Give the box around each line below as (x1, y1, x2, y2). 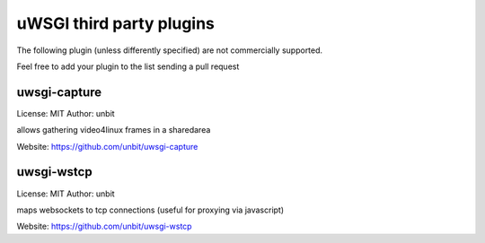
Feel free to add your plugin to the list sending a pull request (16, 61, 240, 72)
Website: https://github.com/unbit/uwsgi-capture (16, 141, 198, 152)
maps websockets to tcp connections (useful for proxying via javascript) (16, 204, 285, 215)
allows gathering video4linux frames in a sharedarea (16, 125, 211, 135)
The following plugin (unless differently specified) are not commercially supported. (16, 45, 323, 56)
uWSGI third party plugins (16, 13, 216, 33)
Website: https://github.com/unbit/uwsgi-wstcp (16, 221, 192, 232)
